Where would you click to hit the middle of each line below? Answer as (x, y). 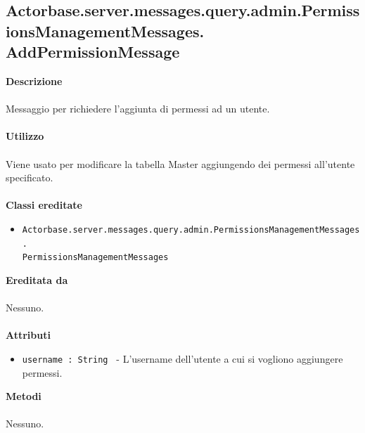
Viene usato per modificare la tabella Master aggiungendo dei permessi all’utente (180, 163)
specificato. (30, 177)
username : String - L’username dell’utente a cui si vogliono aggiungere (182, 358)
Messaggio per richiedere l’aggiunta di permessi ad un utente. (138, 109)
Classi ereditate (44, 205)
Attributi (28, 335)
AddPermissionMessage (93, 52)
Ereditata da (37, 279)
